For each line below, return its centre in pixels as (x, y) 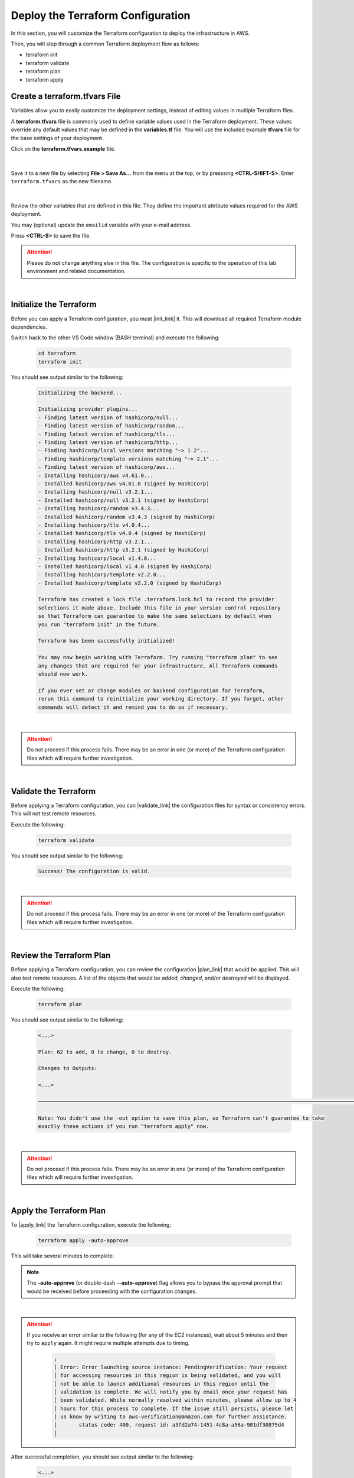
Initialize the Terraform (54, 304)
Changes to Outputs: (68, 1068)
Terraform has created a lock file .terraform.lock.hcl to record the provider (156, 599)
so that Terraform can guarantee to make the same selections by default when (155, 616)
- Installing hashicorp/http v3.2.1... (96, 542)
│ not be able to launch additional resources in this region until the (161, 1384)
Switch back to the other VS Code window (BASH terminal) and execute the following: (115, 338)
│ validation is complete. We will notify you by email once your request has (171, 1392)
